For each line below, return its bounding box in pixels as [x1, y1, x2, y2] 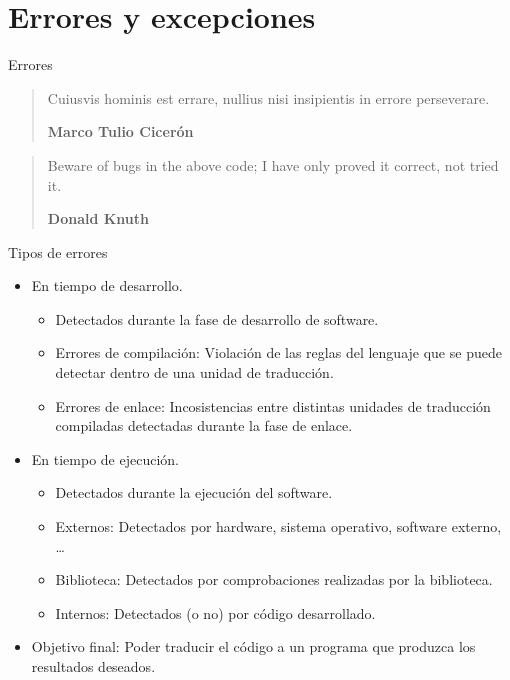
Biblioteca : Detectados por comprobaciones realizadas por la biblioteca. [55, 569, 493, 590]
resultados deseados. [31, 656, 156, 676]
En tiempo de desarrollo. [31, 275, 183, 296]
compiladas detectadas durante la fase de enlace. [55, 415, 353, 436]
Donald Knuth [47, 208, 150, 229]
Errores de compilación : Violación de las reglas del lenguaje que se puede [55, 342, 502, 363]
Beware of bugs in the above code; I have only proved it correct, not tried [47, 154, 499, 175]
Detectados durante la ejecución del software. [55, 482, 333, 503]
